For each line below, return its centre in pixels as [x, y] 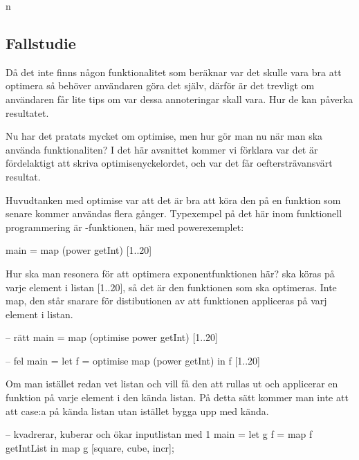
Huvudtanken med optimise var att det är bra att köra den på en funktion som [173, 200]
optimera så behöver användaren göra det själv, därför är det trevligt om [160, 85]
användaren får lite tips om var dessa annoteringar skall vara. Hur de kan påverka [179, 99]
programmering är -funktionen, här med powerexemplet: [125, 227]
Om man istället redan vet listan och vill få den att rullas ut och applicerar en [172, 384]
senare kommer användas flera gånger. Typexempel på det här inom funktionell [174, 213]
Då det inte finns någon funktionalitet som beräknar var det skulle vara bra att [174, 72]
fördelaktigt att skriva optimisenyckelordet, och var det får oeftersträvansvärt [169, 163]
